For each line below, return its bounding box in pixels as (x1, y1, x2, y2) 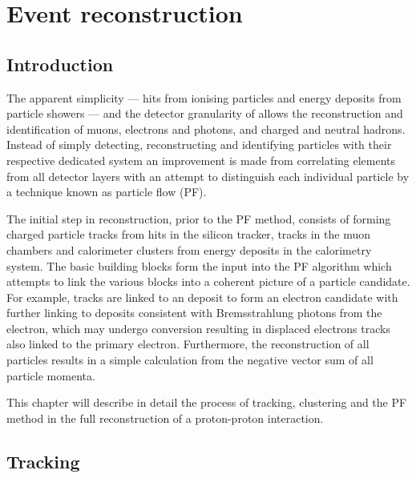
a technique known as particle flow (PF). (6, 183, 207, 200)
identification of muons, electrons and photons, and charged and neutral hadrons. (6, 120, 406, 137)
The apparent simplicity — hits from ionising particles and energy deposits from (6, 89, 402, 106)
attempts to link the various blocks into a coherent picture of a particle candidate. (6, 273, 410, 290)
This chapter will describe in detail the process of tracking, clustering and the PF (6, 394, 407, 411)
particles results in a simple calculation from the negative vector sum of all (6, 351, 374, 368)
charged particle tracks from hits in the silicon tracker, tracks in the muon (6, 226, 371, 243)
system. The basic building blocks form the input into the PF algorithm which (6, 257, 392, 274)
